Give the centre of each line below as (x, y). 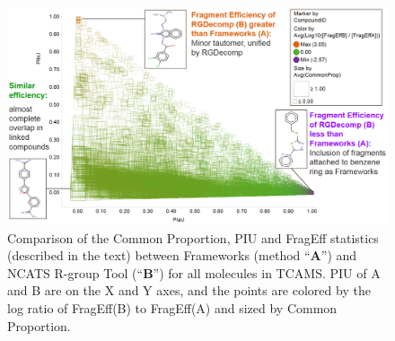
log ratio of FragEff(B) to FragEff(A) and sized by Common (172, 308)
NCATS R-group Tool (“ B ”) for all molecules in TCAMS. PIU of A (194, 272)
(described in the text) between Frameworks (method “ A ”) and (182, 255)
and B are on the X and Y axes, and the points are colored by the (189, 290)
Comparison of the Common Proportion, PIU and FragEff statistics (193, 237)
